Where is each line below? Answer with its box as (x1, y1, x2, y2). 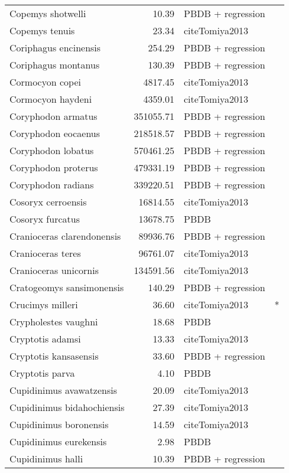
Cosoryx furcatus (9, 212, 80, 226)
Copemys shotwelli (9, 6, 86, 20)
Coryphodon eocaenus (9, 126, 100, 140)
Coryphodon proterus (9, 161, 98, 174)
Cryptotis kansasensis (9, 349, 99, 363)
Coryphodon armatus (9, 109, 98, 123)
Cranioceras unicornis (9, 263, 99, 277)
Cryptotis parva (9, 366, 75, 380)
